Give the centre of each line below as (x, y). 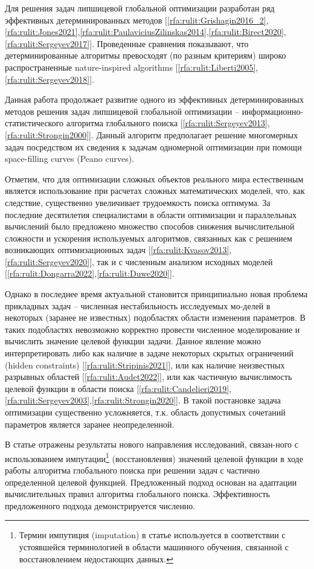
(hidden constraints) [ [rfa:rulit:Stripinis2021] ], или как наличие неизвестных (145, 365)
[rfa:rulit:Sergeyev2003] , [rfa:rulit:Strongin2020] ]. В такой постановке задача (143, 400)
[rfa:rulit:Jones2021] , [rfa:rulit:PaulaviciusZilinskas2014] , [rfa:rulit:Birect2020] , (146, 32)
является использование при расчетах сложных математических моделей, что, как (155, 191)
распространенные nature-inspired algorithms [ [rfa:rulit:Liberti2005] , (132, 67)
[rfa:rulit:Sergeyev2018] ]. (50, 79)
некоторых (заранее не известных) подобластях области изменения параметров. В (155, 317)
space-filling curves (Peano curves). (69, 159)
